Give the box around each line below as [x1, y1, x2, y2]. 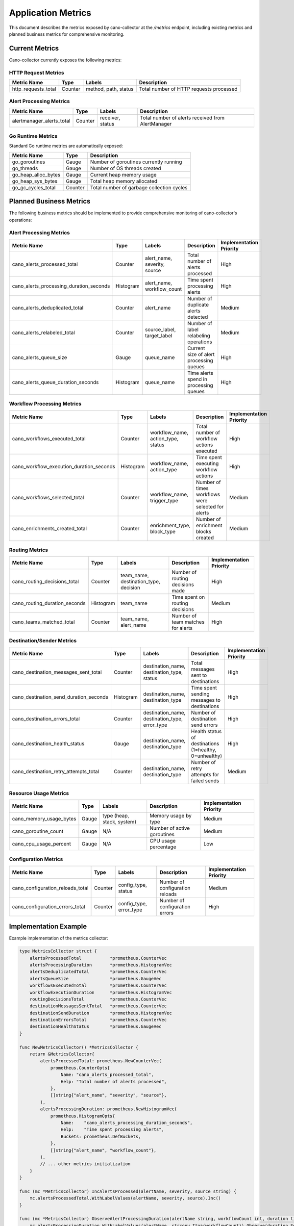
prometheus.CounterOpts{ [50, 1065, 110, 1071]
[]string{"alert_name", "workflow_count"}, [50, 1148, 157, 1153]
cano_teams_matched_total [12, 618, 75, 625]
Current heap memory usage [90, 171, 157, 178]
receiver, [100, 114, 121, 121]
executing [196, 460, 219, 467]
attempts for [191, 771, 220, 778]
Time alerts [187, 369, 214, 376]
